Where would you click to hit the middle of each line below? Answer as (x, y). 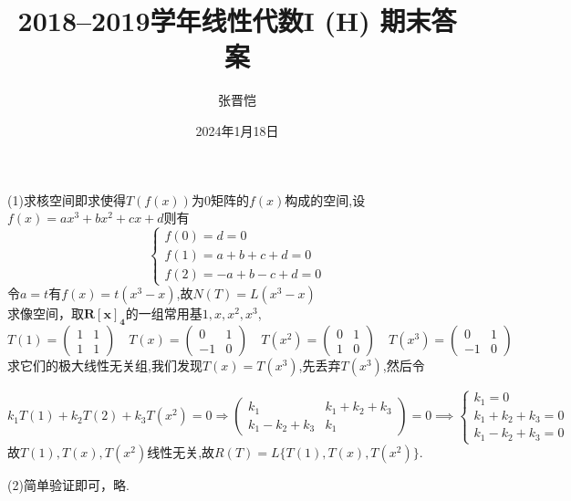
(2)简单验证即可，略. (68, 485)
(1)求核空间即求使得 (67, 199)
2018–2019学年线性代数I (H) (194, 21)
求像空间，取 (46, 313)
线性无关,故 (181, 452)
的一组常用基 (164, 313)
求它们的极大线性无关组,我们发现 (105, 365)
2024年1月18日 (237, 130)
